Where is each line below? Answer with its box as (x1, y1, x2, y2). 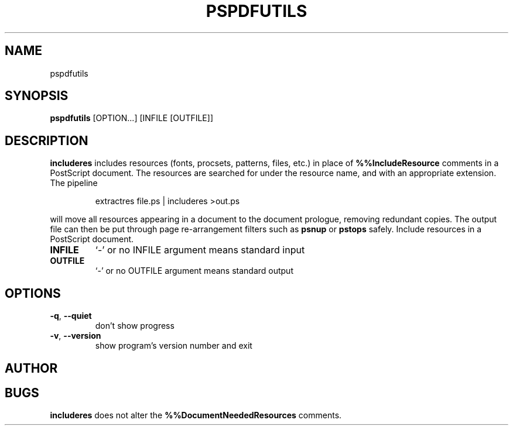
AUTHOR (5, 360, 58, 376)
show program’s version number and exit (95, 340, 252, 351)
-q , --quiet (50, 311, 92, 321)
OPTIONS (5, 285, 61, 301)
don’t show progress (95, 321, 175, 331)
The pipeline (50, 178, 98, 188)
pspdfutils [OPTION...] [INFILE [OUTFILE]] (50, 113, 213, 123)
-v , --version (50, 331, 101, 341)
